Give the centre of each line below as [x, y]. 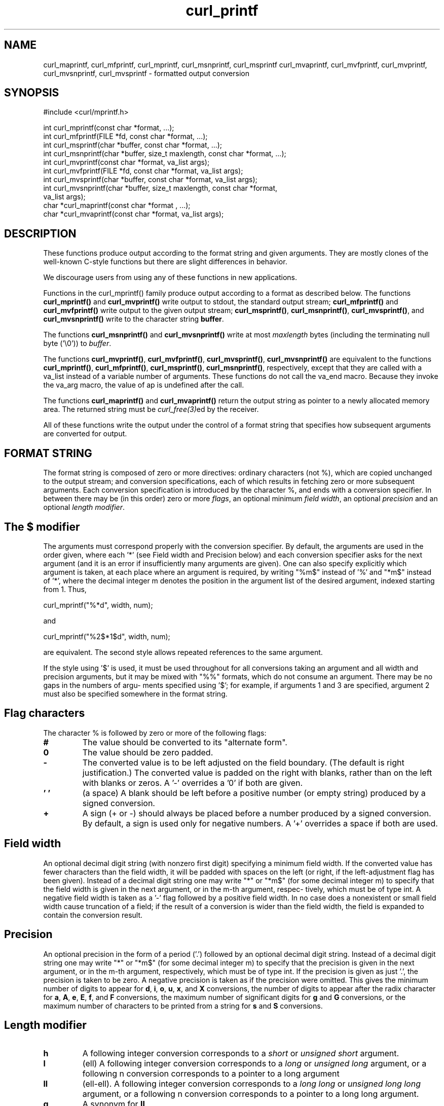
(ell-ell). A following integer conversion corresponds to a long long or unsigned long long [251, 1084]
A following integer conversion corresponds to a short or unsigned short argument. [241, 1053]
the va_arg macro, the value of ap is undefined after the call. [144, 385]
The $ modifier [42, 527]
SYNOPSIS [32, 93]
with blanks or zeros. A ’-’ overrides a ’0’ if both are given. [193, 783]
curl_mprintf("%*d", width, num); [98, 605]
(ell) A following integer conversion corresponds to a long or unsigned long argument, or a [254, 1064]
